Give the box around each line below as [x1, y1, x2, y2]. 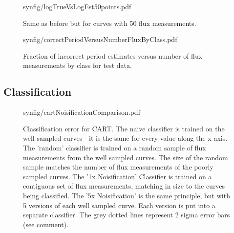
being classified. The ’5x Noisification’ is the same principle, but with [23, 190, 230, 200]
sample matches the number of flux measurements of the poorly [23, 162, 213, 172]
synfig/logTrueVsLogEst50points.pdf [23, 1, 131, 11]
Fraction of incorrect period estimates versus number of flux [23, 50, 203, 61]
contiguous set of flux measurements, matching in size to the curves [23, 181, 225, 191]
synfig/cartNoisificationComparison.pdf [23, 107, 140, 117]
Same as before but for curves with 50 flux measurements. [23, 18, 196, 28]
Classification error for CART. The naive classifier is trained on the [23, 123, 225, 133]
